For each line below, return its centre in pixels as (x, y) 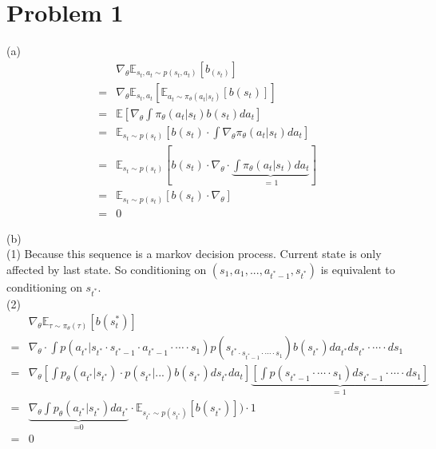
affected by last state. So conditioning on (107, 270)
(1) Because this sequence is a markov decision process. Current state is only (194, 254)
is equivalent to (358, 270)
